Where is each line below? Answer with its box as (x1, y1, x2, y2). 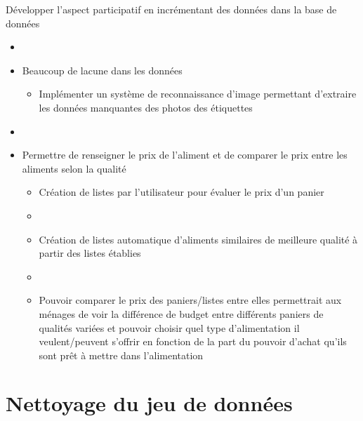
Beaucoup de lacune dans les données (22, 62, 183, 77)
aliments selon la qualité (22, 161, 126, 175)
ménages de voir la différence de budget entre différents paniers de (39, 306, 324, 321)
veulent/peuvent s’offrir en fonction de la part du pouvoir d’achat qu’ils (39, 334, 347, 349)
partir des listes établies (39, 246, 141, 260)
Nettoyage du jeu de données (6, 389, 293, 417)
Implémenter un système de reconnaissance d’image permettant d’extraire (39, 86, 357, 101)
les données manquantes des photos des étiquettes (39, 100, 253, 114)
